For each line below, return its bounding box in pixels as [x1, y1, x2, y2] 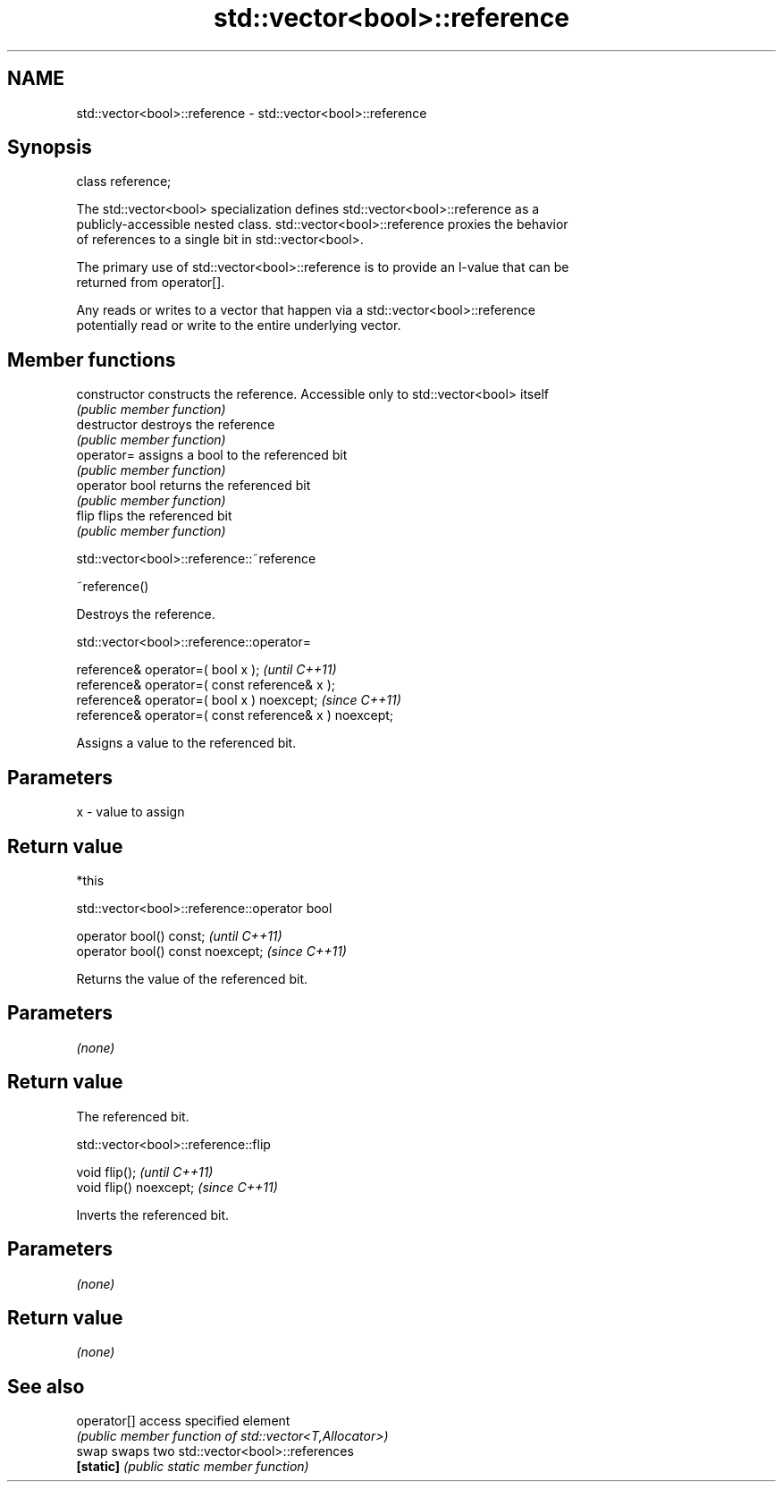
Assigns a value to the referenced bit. [76, 735, 297, 751]
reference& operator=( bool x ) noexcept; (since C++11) [76, 692, 401, 708]
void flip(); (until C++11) [76, 1163, 214, 1180]
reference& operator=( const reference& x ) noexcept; [76, 707, 394, 723]
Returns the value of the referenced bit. [76, 970, 308, 986]
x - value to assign [76, 804, 185, 820]
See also [7, 1375, 85, 1398]
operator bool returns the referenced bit [76, 478, 311, 494]
